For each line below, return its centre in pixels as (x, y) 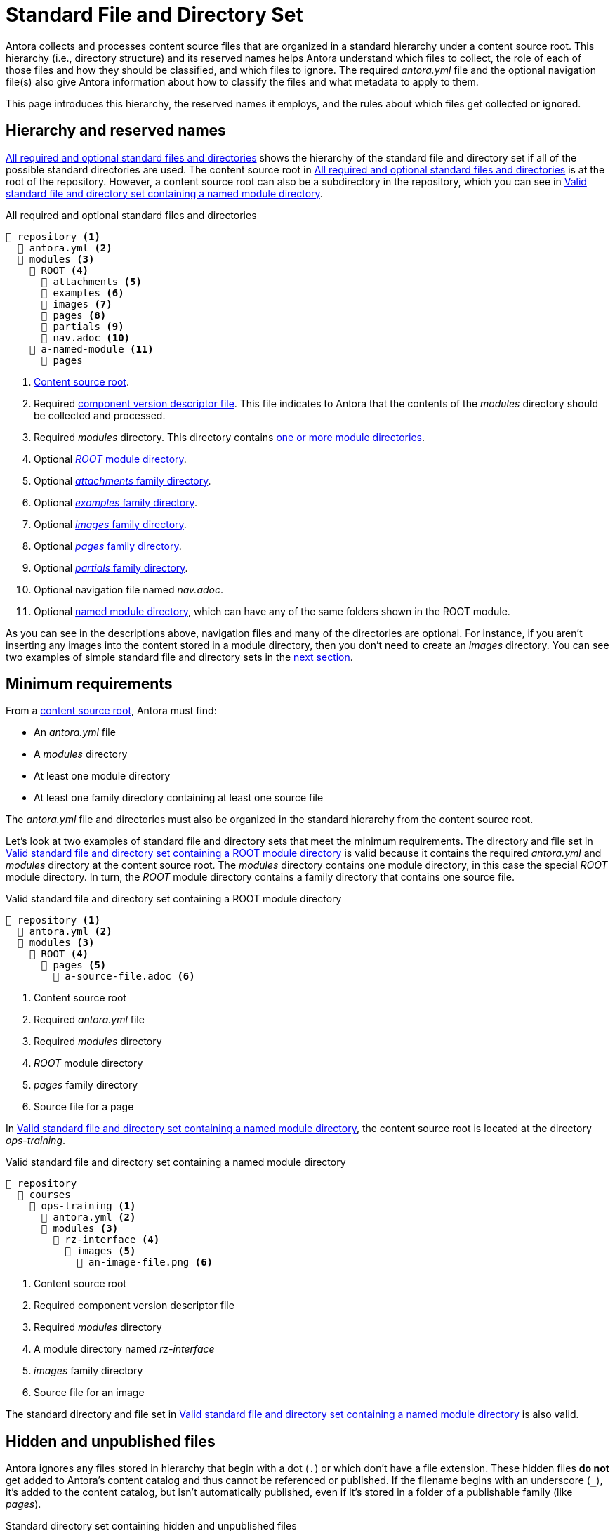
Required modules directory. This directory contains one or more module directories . (229, 437)
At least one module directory (102, 776)
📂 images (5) (100, 1251)
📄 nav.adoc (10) (86, 337)
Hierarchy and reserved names (116, 131)
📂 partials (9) (82, 326)
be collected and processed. (100, 415)
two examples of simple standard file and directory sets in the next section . (179, 657)
